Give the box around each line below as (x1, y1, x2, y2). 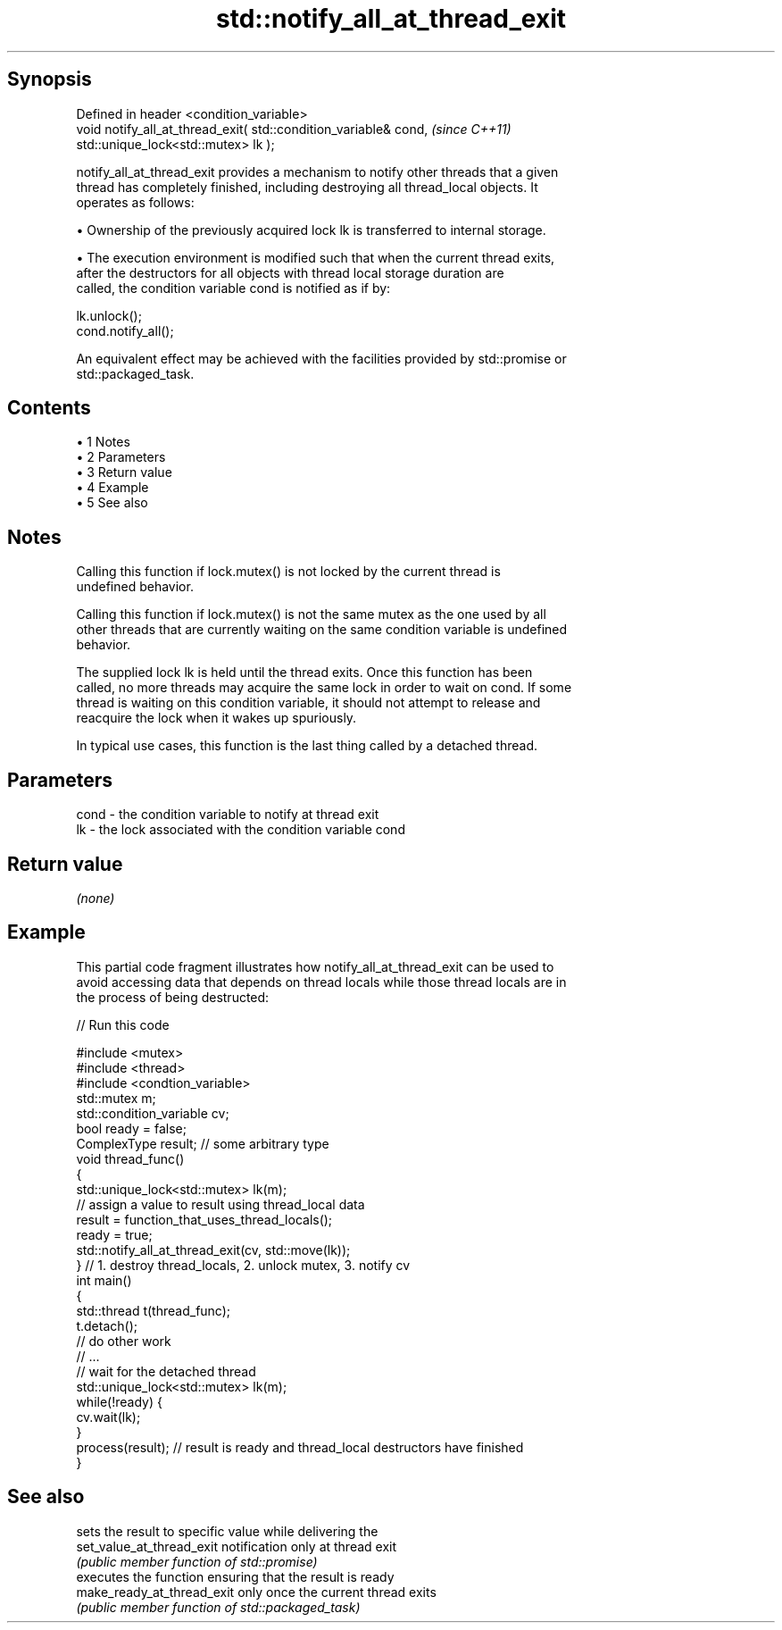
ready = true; (76, 1226, 153, 1242)
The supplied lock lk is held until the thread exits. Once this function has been (76, 665, 533, 681)
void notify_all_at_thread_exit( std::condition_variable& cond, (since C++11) (76, 121, 512, 137)
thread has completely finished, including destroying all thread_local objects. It (76, 179, 538, 195)
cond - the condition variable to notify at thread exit (76, 807, 379, 823)
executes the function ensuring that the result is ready (76, 1568, 395, 1584)
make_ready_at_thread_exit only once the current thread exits (76, 1584, 437, 1600)
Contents (7, 397, 91, 420)
